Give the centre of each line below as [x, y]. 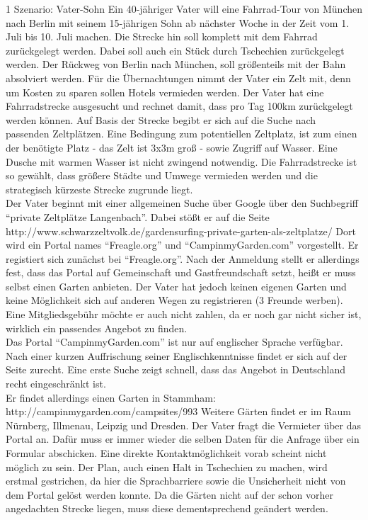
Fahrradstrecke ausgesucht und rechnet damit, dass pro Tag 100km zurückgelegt [179, 106]
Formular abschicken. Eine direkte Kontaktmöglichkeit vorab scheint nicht [166, 453]
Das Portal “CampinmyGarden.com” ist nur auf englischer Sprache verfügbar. [174, 342]
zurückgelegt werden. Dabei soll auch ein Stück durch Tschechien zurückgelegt [175, 50]
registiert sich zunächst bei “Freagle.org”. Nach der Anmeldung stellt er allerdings [183, 258]
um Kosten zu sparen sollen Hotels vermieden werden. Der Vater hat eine [165, 92]
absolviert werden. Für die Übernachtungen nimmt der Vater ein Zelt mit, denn [178, 78]
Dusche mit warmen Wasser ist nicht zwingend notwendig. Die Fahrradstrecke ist [182, 161]
